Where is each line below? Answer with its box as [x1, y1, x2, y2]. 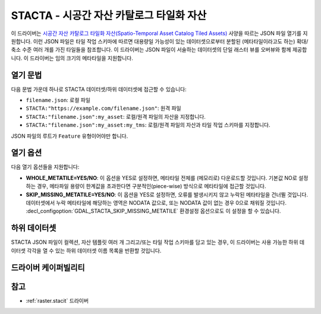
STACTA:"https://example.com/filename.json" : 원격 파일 [26, 104, 181, 112]
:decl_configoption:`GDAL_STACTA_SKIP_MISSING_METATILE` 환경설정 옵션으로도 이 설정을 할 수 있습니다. [26, 208, 281, 215]
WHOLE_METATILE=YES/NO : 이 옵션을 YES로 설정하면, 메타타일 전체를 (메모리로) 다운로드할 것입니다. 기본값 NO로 [26, 174, 297, 181]
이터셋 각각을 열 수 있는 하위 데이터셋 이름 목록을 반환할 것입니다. [11, 247, 162, 254]
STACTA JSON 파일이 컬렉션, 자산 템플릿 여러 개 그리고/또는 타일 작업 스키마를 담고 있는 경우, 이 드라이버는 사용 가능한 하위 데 [11, 239, 305, 246]
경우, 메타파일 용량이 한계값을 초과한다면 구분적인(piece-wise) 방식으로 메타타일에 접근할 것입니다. [36, 183, 266, 190]
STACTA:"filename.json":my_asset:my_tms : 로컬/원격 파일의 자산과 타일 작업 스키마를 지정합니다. [26, 122, 270, 129]
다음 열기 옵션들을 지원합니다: [11, 163, 80, 170]
